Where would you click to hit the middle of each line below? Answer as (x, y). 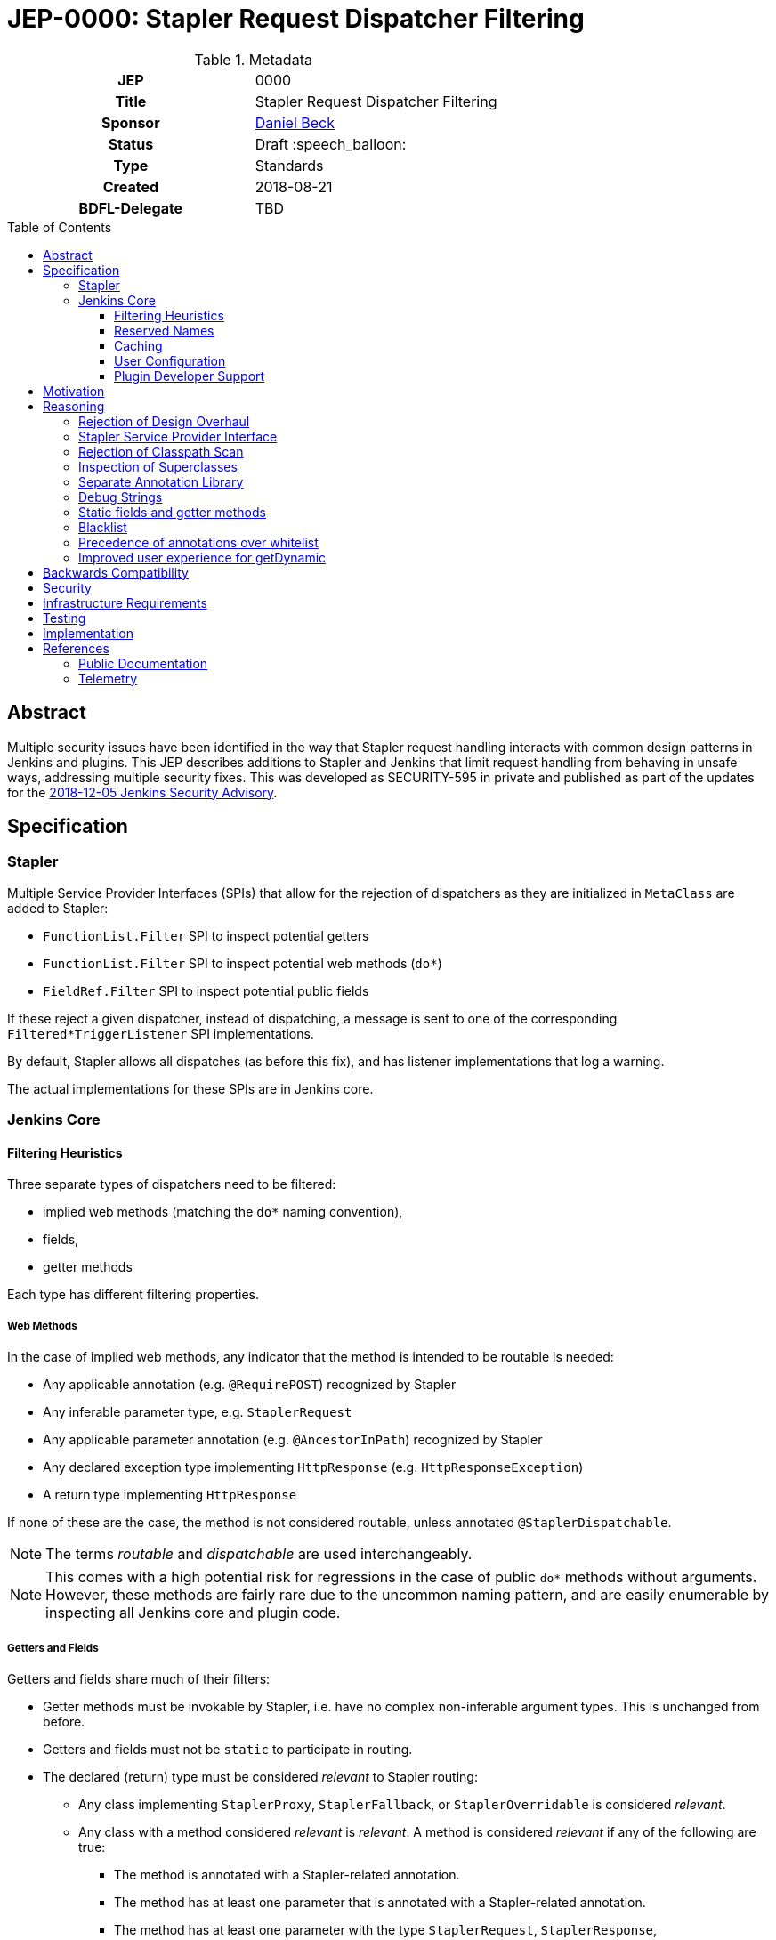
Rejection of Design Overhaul (164, 421)
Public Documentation (143, 663)
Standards (289, 165)
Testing (65, 618)
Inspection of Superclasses (158, 466)
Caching (138, 345)
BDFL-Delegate (131, 208)
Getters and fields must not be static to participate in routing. (228, 1749)
